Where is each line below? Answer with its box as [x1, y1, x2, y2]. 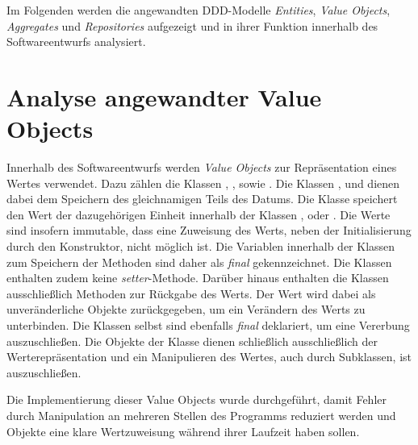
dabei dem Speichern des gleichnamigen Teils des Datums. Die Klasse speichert [6, 190, 398, 207]
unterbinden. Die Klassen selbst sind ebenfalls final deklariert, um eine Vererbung [6, 317, 410, 334]
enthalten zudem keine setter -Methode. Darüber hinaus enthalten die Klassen [6, 269, 389, 286]
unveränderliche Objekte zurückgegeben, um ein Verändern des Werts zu [6, 301, 366, 318]
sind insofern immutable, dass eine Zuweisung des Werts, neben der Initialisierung [6, 222, 412, 239]
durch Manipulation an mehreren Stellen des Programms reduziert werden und [6, 407, 396, 423]
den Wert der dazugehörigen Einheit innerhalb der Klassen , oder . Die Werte [6, 206, 391, 222]
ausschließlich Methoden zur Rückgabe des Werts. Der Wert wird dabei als [6, 285, 376, 302]
